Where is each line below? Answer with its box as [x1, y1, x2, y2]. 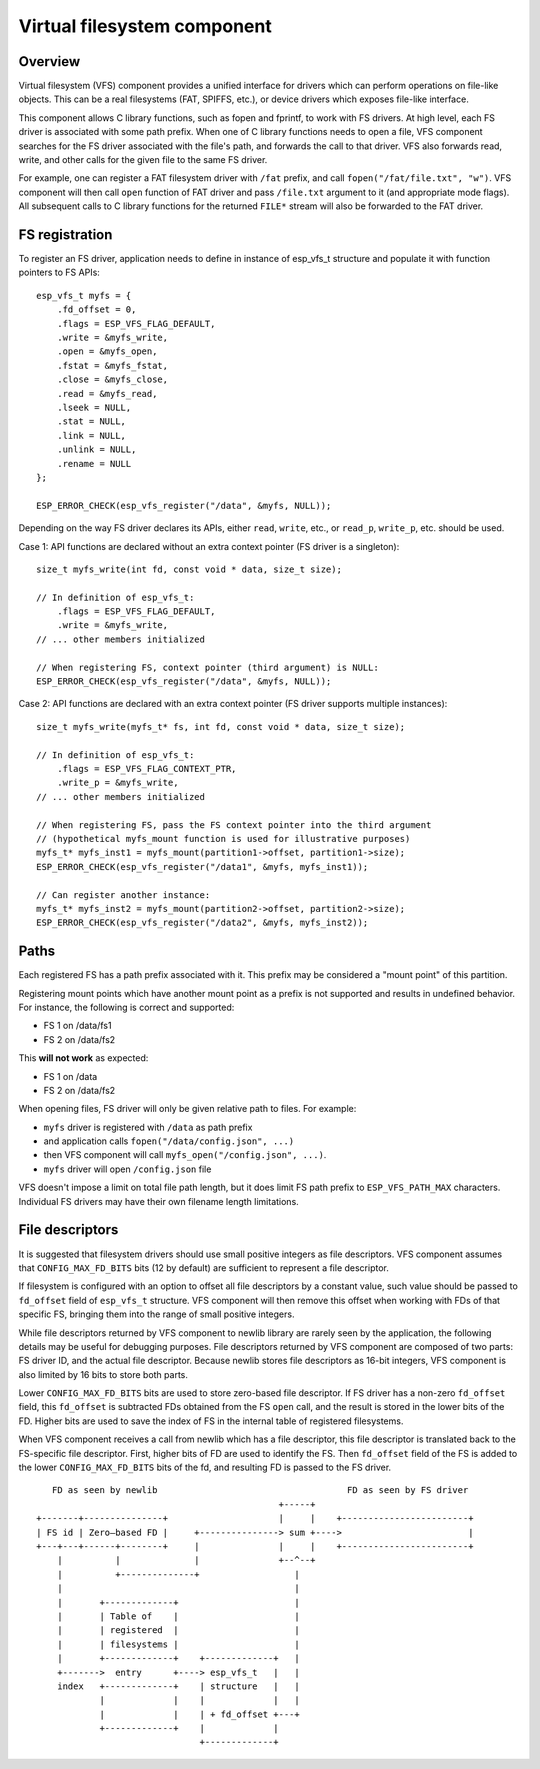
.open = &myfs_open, [56, 346, 158, 357]
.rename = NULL [56, 458, 132, 469]
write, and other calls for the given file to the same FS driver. [18, 154, 268, 166]
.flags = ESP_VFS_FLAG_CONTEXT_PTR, [56, 763, 237, 774]
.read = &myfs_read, [56, 388, 158, 399]
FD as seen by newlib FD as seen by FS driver [51, 1485, 469, 1496]
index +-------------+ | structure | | [56, 1680, 300, 1692]
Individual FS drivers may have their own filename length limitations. [18, 1195, 299, 1207]
